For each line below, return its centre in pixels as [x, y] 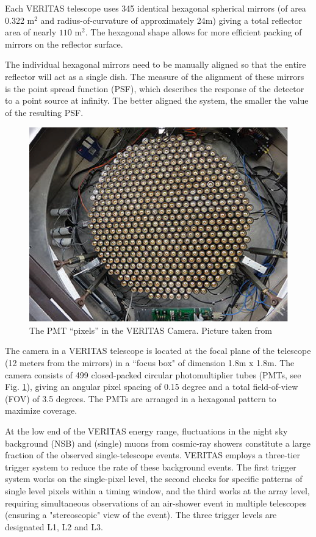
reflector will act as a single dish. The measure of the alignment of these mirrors [155, 76]
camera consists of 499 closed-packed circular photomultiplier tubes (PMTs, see [153, 374]
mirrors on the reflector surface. [64, 44]
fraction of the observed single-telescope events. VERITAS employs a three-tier [153, 455]
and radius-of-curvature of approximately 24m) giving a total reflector [171, 20]
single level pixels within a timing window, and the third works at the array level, [157, 490]
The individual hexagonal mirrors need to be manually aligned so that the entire [156, 64]
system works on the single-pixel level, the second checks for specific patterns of [154, 479]
